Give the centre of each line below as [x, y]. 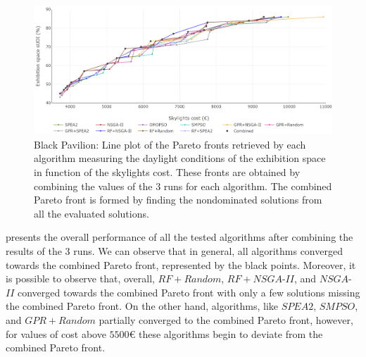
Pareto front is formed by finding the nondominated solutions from [178, 200]
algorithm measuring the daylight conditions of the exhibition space [180, 158]
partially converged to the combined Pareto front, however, [226, 319]
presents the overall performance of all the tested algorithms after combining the [179, 237]
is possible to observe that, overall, [80, 278]
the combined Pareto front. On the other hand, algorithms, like [142, 306]
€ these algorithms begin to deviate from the [226, 333]
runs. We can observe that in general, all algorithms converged [208, 250]
